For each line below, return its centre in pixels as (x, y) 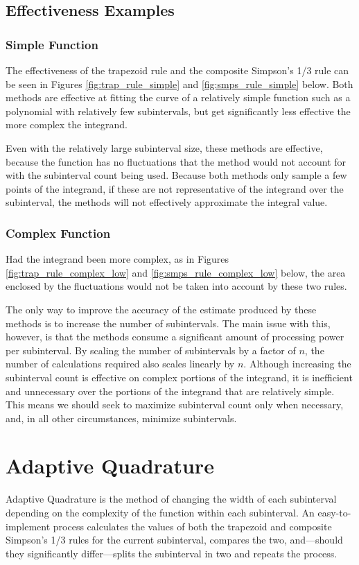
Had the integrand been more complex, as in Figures (117, 259)
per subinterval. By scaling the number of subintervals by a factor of (151, 350)
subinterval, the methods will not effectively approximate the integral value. (167, 202)
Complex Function (58, 233)
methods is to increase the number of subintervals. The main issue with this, (168, 323)
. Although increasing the (297, 364)
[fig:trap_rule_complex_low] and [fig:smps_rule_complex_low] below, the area (176, 272)
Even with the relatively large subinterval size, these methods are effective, (164, 147)
